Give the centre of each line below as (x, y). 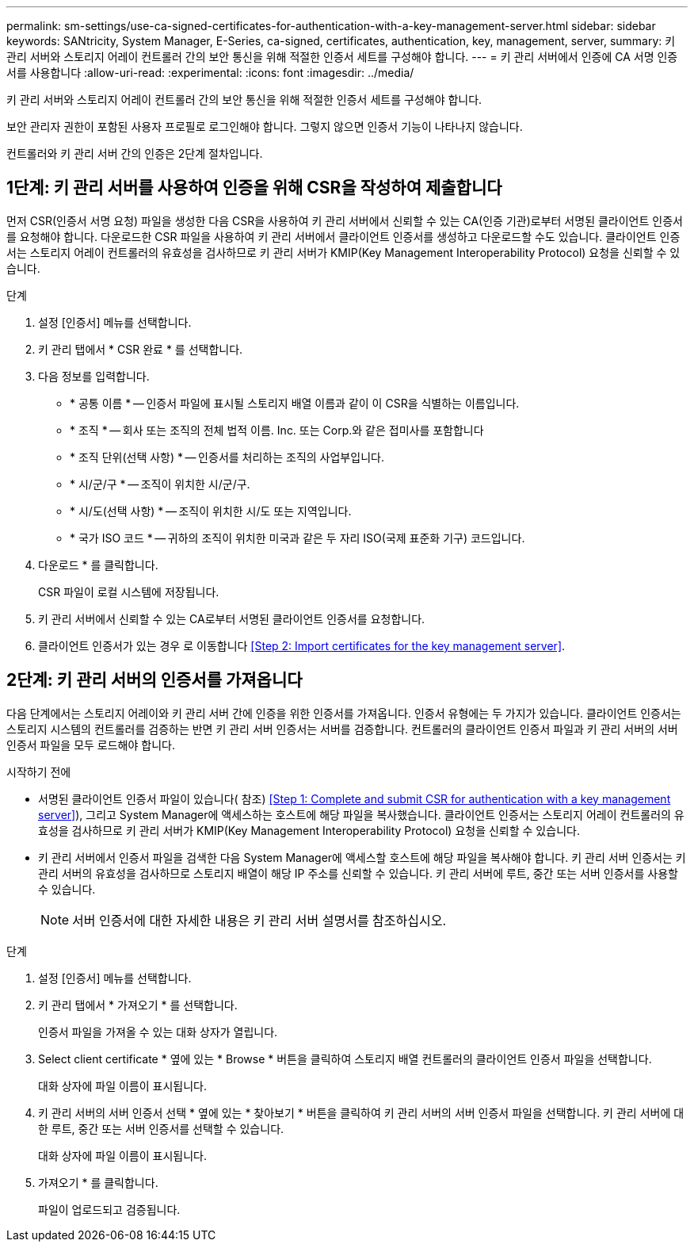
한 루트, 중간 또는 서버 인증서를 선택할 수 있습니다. (161, 1128)
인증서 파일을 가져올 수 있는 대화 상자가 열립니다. (158, 1032)
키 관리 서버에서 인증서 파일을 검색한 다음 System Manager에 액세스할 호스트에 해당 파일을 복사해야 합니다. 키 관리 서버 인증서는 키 (362, 857)
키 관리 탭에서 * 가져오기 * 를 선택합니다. (138, 1005)
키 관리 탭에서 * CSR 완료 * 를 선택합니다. (141, 349)
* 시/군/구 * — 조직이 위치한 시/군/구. (160, 484)
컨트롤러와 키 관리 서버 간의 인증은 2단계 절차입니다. (135, 153)
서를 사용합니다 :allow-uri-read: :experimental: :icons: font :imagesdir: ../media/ (210, 73)
